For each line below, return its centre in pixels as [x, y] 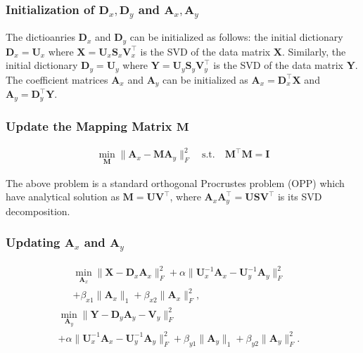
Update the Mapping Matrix [89, 126]
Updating [33, 242]
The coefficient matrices [57, 79]
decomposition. [38, 211]
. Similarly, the [314, 51]
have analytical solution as [63, 197]
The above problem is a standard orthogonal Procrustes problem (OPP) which [175, 182]
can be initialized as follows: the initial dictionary [236, 37]
